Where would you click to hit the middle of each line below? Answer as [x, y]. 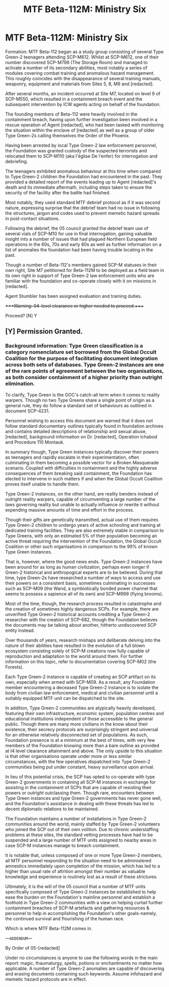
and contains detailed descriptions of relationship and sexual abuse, [76, 431]
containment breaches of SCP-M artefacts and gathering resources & [77, 908]
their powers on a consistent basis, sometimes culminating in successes [80, 583]
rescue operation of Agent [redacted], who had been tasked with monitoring [84, 125]
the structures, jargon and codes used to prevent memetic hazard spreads [82, 213]
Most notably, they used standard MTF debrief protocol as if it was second [83, 202]
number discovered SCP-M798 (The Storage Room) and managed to [76, 62]
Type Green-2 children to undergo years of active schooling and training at [83, 525]
